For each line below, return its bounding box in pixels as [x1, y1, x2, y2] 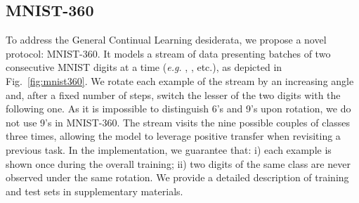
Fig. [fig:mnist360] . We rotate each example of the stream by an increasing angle [6, 73, 354, 88]
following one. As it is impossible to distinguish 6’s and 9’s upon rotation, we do [6, 101, 351, 116]
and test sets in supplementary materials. [6, 183, 183, 198]
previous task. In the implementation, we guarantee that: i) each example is [6, 142, 332, 157]
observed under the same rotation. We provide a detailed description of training [6, 170, 349, 185]
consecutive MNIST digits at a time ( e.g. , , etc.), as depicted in [6, 60, 282, 74]
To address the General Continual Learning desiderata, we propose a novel [6, 32, 327, 47]
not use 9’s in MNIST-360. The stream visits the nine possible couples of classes [6, 114, 351, 129]
